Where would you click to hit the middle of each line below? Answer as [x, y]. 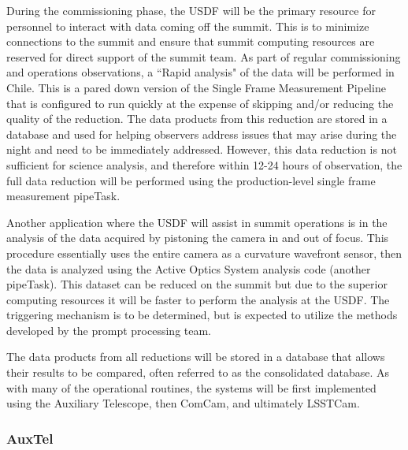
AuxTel [30, 438]
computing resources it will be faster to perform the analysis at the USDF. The [198, 299]
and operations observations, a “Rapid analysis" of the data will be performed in [200, 72]
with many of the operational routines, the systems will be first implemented [191, 387]
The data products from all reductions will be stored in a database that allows [196, 357]
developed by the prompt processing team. [109, 330]
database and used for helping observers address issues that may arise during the [202, 134]
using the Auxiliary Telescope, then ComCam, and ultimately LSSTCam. [183, 403]
